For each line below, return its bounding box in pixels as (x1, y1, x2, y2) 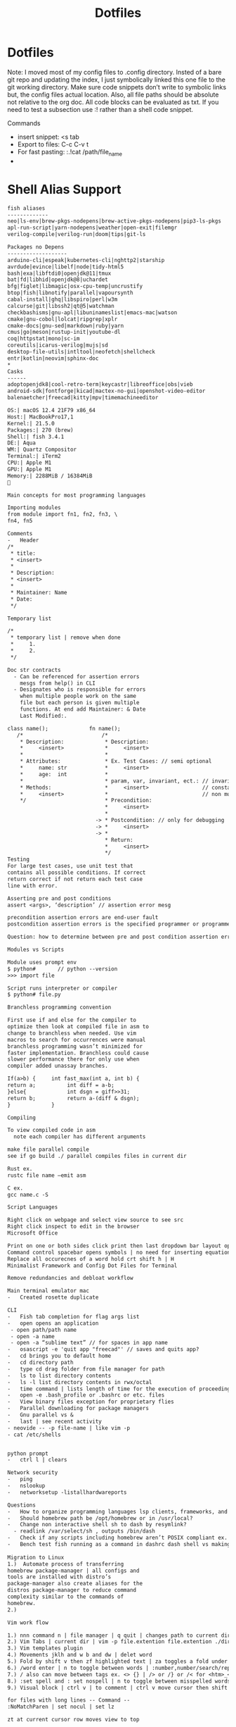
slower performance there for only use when (7, 1056, 140, 1063)
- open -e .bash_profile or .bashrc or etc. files (7, 1392, 165, 1399)
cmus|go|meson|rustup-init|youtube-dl (7, 329, 121, 336)
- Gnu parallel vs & (7, 1411, 74, 1419)
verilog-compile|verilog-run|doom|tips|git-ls (7, 231, 146, 238)
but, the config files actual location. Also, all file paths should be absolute (7, 90, 219, 99)
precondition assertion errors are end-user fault (7, 914, 159, 921)
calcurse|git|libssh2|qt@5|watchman (7, 302, 114, 309)
